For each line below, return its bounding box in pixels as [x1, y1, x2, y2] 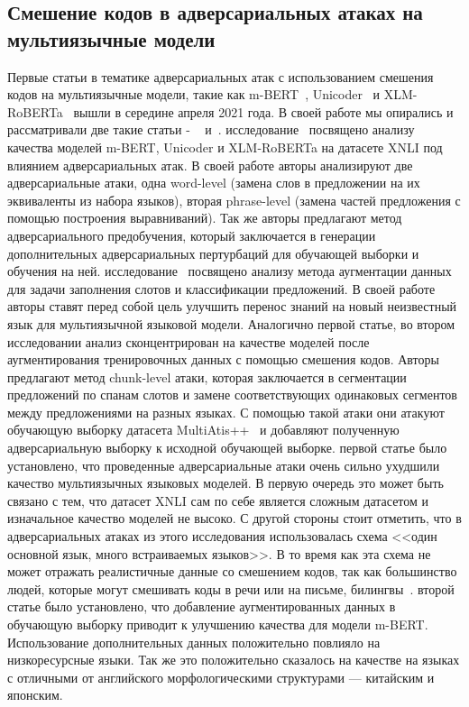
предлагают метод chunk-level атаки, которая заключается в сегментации [7, 367, 407, 386]
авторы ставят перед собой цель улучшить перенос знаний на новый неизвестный [7, 297, 457, 316]
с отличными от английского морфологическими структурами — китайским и [7, 667, 435, 686]
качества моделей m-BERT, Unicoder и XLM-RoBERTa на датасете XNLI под [7, 137, 443, 156]
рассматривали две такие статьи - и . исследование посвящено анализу [7, 120, 415, 139]
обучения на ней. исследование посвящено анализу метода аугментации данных [7, 262, 452, 280]
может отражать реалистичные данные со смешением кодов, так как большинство [7, 562, 457, 581]
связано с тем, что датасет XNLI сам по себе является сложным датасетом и [7, 491, 429, 510]
